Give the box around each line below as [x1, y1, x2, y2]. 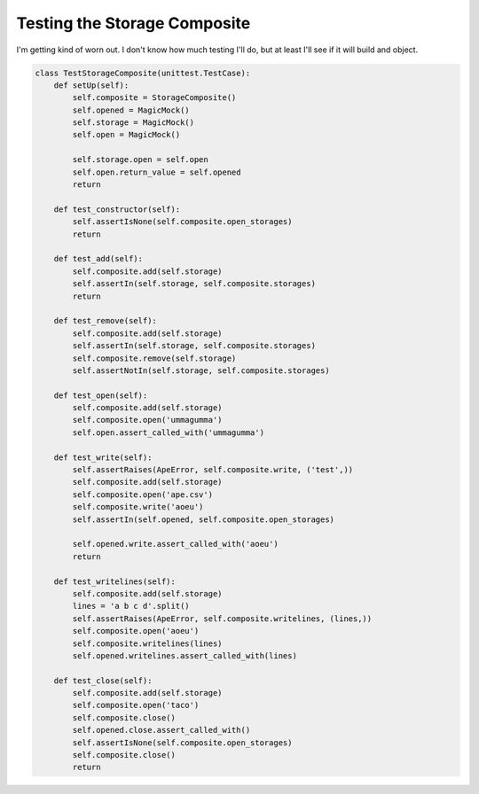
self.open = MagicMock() [72, 129, 181, 140]
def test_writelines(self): [53, 576, 177, 587]
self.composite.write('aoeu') [72, 502, 204, 512]
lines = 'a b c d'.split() [72, 601, 190, 611]
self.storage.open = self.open [72, 155, 208, 165]
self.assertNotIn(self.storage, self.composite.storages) [72, 365, 330, 376]
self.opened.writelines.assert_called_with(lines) [72, 650, 297, 660]
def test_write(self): [53, 452, 153, 463]
